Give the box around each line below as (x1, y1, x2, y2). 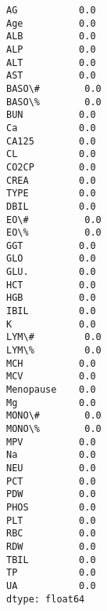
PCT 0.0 (6, 475, 96, 487)
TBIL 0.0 (6, 554, 96, 565)
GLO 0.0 (6, 253, 96, 265)
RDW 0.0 (6, 540, 96, 552)
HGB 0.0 (6, 292, 96, 304)
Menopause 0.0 (6, 384, 96, 396)
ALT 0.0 (6, 57, 96, 68)
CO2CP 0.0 (6, 161, 96, 173)
